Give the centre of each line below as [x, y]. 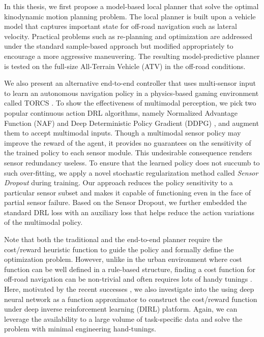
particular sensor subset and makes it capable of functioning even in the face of [128, 192]
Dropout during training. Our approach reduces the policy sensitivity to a [119, 182]
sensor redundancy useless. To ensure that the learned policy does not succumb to [132, 162]
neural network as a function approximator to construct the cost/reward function [131, 299]
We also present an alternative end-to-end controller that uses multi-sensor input [130, 83]
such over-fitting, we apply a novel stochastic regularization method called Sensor [131, 172]
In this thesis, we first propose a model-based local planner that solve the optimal [131, 6]
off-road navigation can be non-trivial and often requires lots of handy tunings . [128, 279]
